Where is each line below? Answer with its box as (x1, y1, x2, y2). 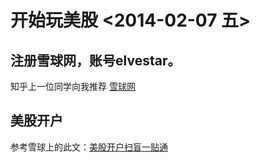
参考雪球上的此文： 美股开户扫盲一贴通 (10, 141, 168, 153)
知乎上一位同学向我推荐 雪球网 (10, 81, 136, 92)
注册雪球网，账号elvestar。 (10, 52, 182, 69)
